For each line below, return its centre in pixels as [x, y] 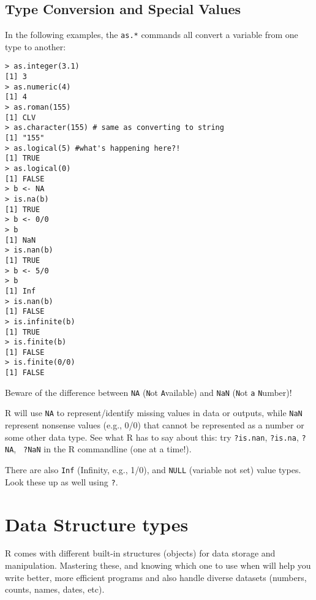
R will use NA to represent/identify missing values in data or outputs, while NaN [154, 413]
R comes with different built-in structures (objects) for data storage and [140, 553]
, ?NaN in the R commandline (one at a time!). [103, 449]
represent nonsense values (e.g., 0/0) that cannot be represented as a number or [155, 425]
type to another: [36, 46]
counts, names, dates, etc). [55, 589]
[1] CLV [21, 117]
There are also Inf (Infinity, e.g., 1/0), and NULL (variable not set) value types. [153, 470]
